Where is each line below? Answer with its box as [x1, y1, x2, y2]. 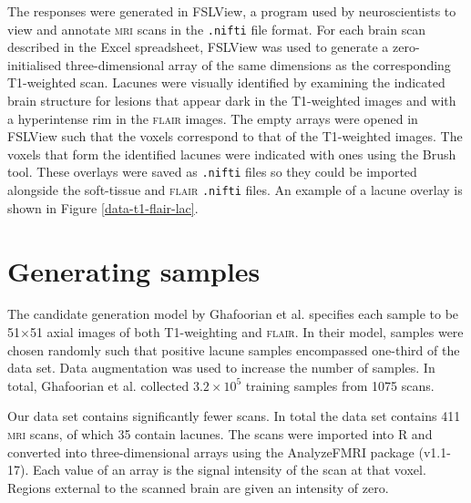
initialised [7, 55, 62, 74]
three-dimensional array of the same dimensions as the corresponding [65, 55, 451, 74]
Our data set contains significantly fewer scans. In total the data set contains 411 [7, 406, 461, 426]
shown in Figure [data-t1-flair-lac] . [7, 198, 199, 217]
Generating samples [7, 251, 261, 289]
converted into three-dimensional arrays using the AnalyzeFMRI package [7, 442, 415, 461]
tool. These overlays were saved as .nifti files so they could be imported [7, 162, 417, 181]
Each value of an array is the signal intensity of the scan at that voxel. [32, 460, 426, 479]
